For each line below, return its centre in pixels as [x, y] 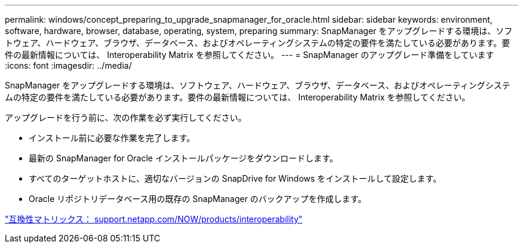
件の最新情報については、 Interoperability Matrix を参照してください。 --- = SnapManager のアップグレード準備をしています [250, 55]
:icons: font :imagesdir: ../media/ [68, 65]
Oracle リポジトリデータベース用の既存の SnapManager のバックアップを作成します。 [198, 199]
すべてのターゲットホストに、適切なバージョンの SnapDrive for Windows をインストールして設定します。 [235, 178]
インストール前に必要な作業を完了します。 [112, 138]
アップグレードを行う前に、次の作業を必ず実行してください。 [126, 117]
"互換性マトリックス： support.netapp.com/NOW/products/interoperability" [154, 219]
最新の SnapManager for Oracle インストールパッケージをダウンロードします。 [183, 158]
